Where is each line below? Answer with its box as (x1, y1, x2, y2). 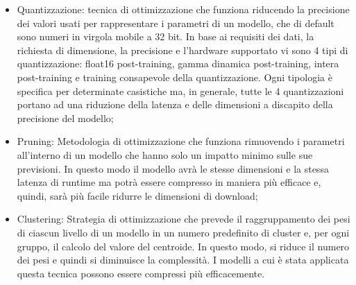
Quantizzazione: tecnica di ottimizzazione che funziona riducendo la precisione (17, 2, 350, 16)
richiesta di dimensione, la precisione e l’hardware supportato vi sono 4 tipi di (17, 42, 348, 57)
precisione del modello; (17, 110, 114, 125)
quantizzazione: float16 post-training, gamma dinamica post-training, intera (17, 56, 339, 71)
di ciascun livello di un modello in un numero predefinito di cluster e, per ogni (17, 225, 350, 239)
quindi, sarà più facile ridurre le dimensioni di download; (17, 188, 258, 202)
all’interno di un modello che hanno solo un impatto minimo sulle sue (17, 147, 313, 162)
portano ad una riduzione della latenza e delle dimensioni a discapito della (17, 97, 333, 112)
